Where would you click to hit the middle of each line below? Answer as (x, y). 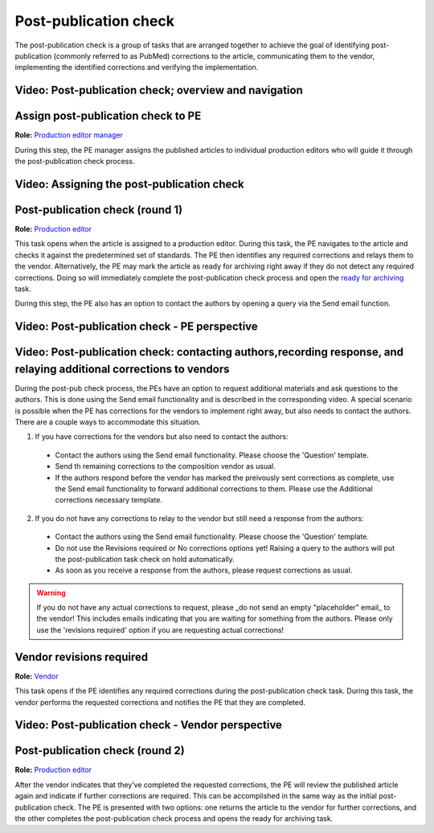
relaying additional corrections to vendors (122, 369)
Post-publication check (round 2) (100, 751)
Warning (51, 593)
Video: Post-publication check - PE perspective (137, 327)
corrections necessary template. (108, 500)
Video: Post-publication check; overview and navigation (159, 90)
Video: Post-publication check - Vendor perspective (149, 725)
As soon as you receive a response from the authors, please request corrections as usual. (204, 570)
